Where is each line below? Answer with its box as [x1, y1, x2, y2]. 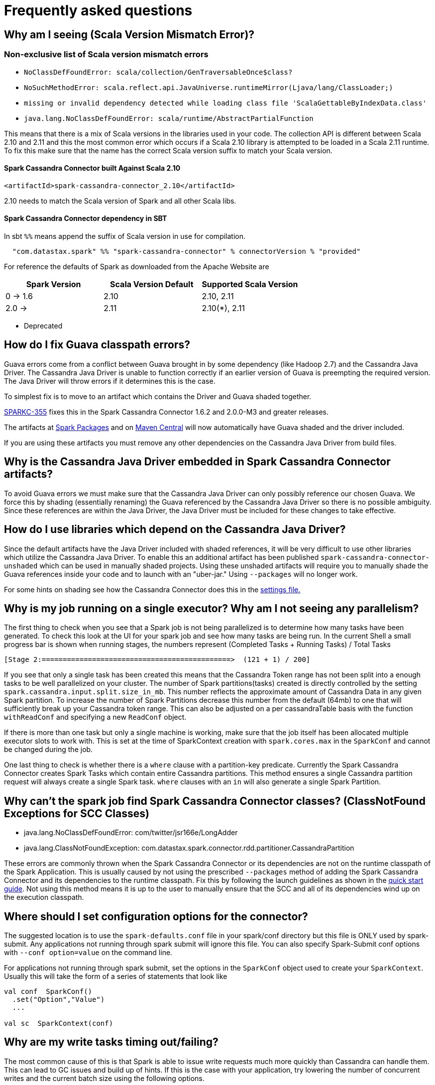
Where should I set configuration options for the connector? [4, 910, 308, 923]
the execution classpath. [4, 893, 84, 902]
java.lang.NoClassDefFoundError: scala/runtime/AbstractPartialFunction [24, 114, 314, 122]
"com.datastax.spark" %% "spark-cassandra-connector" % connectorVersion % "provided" [12, 247, 361, 255]
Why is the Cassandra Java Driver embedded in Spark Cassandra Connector [4, 455, 391, 468]
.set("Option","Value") [12, 995, 105, 1004]
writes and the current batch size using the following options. [4, 1074, 205, 1083]
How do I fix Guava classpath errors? [4, 338, 191, 351]
